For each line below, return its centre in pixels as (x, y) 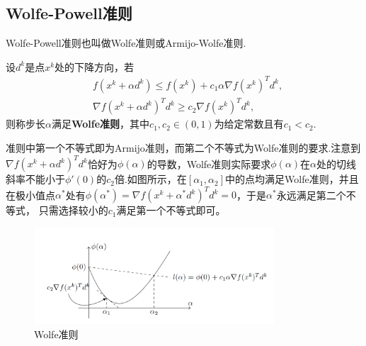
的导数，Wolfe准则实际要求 (209, 163)
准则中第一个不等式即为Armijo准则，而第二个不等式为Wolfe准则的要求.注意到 (183, 148)
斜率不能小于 (35, 179)
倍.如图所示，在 (150, 179)
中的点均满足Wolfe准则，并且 (292, 179)
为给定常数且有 (249, 124)
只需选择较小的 (73, 210)
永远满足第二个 (311, 195)
